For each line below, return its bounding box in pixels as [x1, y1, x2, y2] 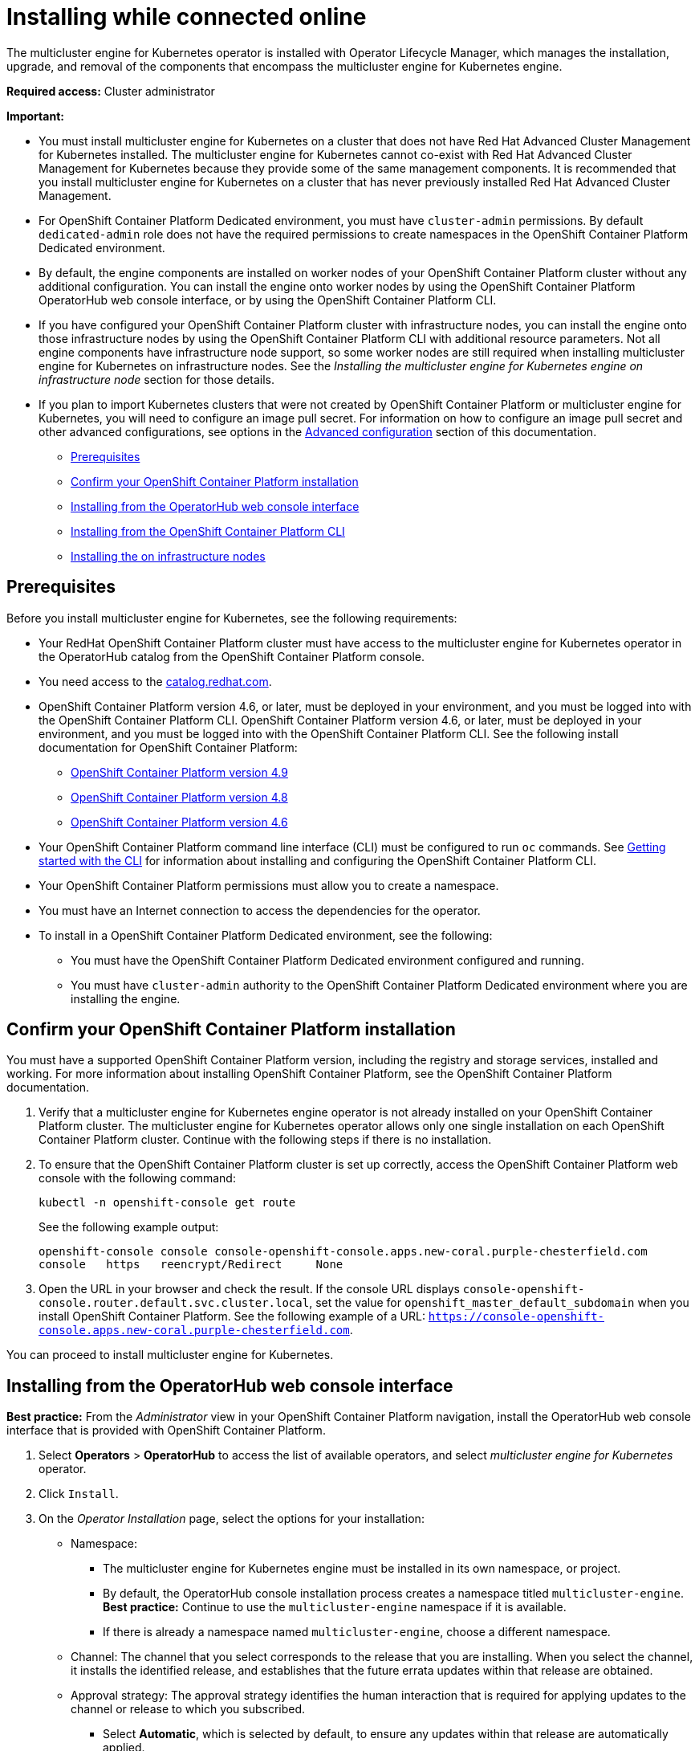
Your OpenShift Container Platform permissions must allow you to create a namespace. [39, 878, 499, 892]
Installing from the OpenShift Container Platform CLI [71, 524, 345, 538]
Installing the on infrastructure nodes [71, 549, 266, 563]
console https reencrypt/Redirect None [39, 1258, 343, 1271]
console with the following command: [39, 1171, 236, 1186]
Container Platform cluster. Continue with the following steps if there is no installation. [39, 1133, 492, 1147]
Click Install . [39, 1487, 119, 1501]
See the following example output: [39, 1220, 219, 1235]
